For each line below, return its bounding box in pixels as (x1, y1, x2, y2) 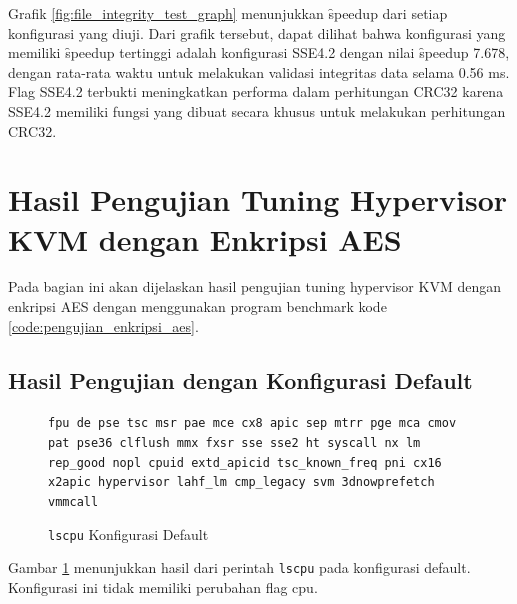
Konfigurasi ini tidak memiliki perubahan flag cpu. (8, 577, 318, 598)
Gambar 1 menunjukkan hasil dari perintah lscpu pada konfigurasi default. (8, 557, 471, 578)
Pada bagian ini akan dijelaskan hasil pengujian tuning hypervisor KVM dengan (8, 276, 501, 297)
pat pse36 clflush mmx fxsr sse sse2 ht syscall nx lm (48, 436, 421, 451)
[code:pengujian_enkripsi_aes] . (8, 315, 199, 336)
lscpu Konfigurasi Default (48, 523, 209, 544)
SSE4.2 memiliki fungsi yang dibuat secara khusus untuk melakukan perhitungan (8, 100, 506, 121)
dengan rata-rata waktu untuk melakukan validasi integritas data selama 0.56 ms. (8, 61, 510, 82)
